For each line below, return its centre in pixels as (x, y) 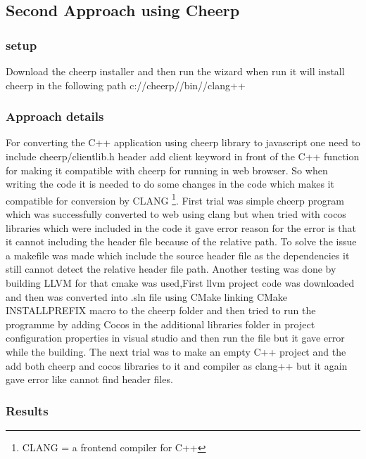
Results (27, 410)
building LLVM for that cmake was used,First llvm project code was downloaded (180, 283)
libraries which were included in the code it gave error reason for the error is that (181, 227)
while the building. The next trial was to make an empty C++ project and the (176, 351)
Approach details (55, 116)
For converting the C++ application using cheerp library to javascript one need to (183, 142)
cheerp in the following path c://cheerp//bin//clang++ (126, 85)
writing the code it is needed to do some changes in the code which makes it (170, 184)
